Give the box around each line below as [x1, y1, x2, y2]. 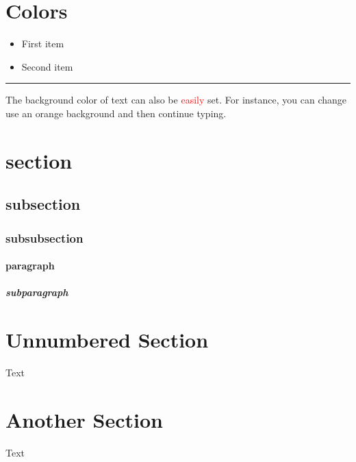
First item [21, 36, 64, 51]
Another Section [5, 405, 163, 433]
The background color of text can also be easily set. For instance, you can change [5, 93, 347, 107]
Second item [21, 59, 73, 73]
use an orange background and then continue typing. [5, 106, 227, 120]
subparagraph [5, 285, 68, 300]
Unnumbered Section [5, 326, 209, 354]
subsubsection [5, 229, 84, 246]
